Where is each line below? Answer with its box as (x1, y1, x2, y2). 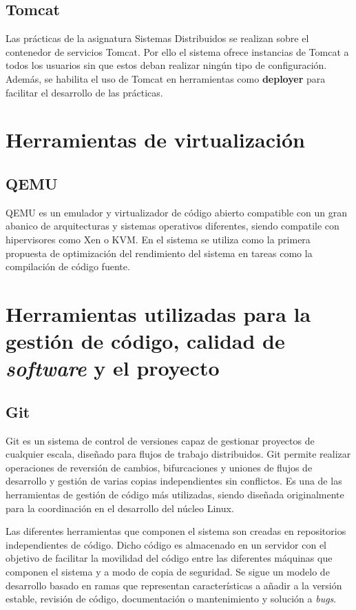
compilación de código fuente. (6, 259, 130, 274)
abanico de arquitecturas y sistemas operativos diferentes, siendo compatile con (6, 218, 339, 233)
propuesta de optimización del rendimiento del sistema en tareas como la (6, 245, 313, 260)
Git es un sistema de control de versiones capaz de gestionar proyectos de (6, 433, 315, 447)
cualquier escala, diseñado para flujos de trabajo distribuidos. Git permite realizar (6, 447, 351, 461)
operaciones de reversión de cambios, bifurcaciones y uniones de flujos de (6, 460, 313, 474)
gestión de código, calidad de (6, 327, 285, 355)
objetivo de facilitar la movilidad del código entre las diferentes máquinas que (6, 551, 333, 565)
